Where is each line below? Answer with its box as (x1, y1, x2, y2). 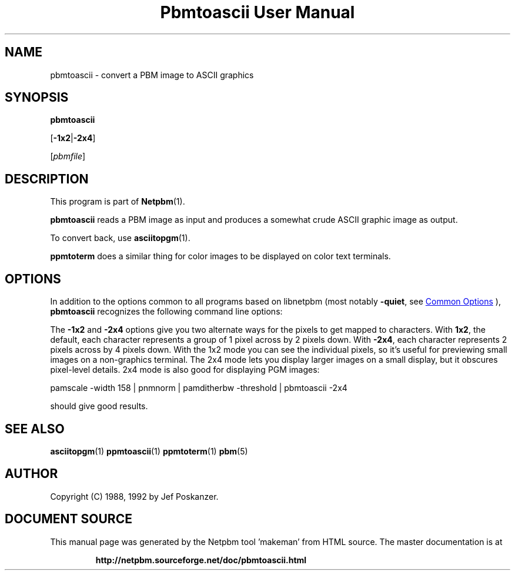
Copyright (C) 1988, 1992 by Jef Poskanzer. (50, 491, 219, 502)
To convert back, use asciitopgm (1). (50, 233, 190, 243)
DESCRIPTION (5, 171, 89, 186)
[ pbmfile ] (50, 151, 86, 162)
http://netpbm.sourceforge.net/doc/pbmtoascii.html (95, 554, 307, 565)
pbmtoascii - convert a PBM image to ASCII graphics (50, 69, 254, 80)
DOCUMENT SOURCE (5, 512, 132, 527)
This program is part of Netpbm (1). (50, 196, 185, 207)
